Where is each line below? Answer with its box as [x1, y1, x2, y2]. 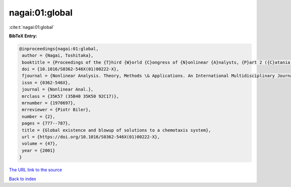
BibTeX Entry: [9, 33, 37, 39]
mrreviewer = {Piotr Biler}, [22, 107, 91, 112]
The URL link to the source [9, 167, 63, 173]
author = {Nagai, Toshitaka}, [22, 53, 94, 58]
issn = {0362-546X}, [22, 80, 71, 85]
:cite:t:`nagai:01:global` [9, 24, 54, 30]
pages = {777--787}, [22, 121, 71, 126]
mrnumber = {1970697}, [22, 100, 76, 106]
